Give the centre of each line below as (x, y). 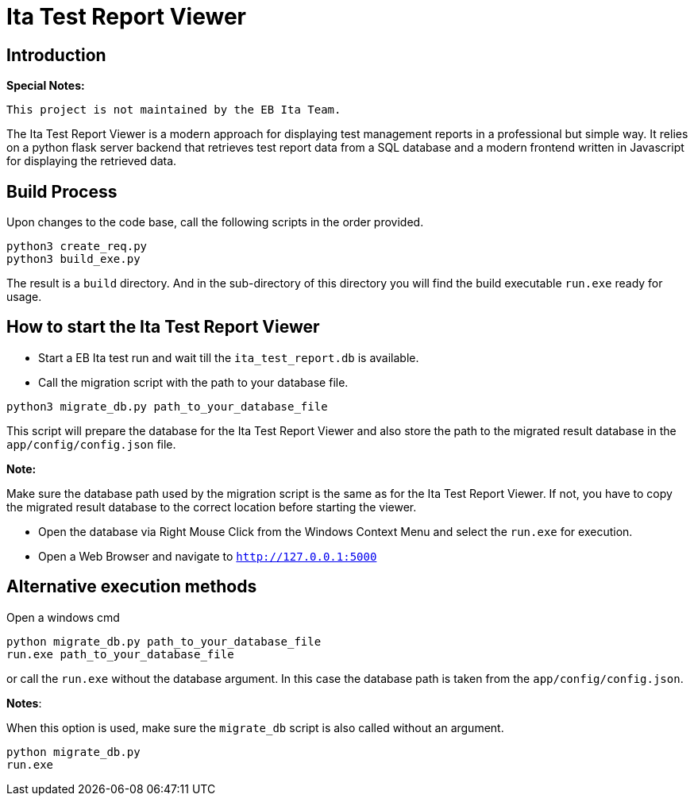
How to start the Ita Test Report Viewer (163, 327)
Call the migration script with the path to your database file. (193, 382)
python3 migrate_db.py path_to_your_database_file (167, 406)
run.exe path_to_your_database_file (120, 654)
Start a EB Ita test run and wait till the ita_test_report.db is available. (229, 357)
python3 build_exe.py (73, 259)
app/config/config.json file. (91, 444)
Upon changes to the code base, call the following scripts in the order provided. (215, 222)
